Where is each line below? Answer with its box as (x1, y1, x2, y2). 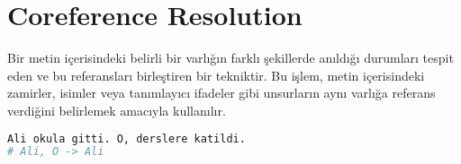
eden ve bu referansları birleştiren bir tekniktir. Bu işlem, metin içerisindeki (7, 65, 425, 84)
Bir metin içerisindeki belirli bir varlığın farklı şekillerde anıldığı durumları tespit (7, 48, 454, 67)
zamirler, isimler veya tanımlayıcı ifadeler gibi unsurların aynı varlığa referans (7, 83, 436, 102)
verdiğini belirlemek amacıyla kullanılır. (7, 100, 226, 119)
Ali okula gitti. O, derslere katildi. (7, 132, 246, 145)
